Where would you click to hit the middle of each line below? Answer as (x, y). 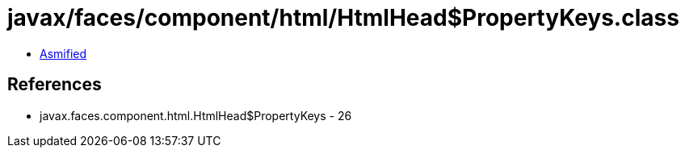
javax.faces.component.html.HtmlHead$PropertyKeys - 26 (196, 115)
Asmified (63, 53)
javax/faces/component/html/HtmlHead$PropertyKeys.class (343, 18)
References (55, 85)
